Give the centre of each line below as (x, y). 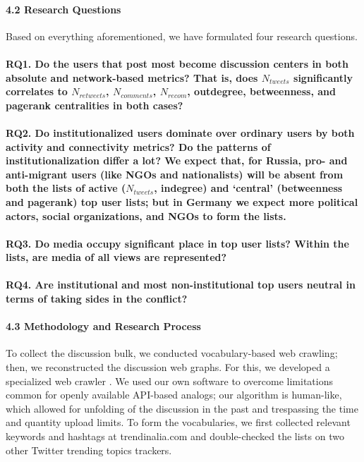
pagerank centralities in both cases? (95, 105)
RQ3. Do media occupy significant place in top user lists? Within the (177, 243)
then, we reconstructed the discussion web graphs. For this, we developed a (168, 367)
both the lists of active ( (66, 188)
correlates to (37, 91)
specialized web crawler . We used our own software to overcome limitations (169, 381)
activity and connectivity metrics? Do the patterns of (138, 146)
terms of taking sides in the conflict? (97, 299)
